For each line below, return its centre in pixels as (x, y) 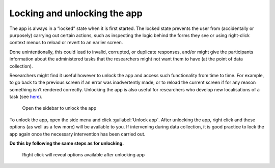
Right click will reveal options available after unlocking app (84, 155)
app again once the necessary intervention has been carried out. (77, 134)
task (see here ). (26, 97)
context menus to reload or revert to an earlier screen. (66, 43)
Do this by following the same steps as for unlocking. (67, 143)
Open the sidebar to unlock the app (59, 108)
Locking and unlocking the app (76, 13)
